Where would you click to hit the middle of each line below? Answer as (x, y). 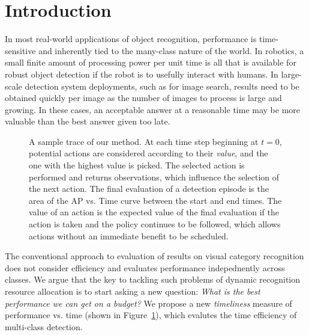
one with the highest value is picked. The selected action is (137, 165)
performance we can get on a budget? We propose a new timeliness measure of (148, 303)
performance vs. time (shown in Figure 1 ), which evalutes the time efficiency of (151, 315)
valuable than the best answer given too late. (88, 121)
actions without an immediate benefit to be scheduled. (129, 235)
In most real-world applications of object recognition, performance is (131, 39)
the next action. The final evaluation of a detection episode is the (149, 189)
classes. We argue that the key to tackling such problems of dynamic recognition (153, 279)
